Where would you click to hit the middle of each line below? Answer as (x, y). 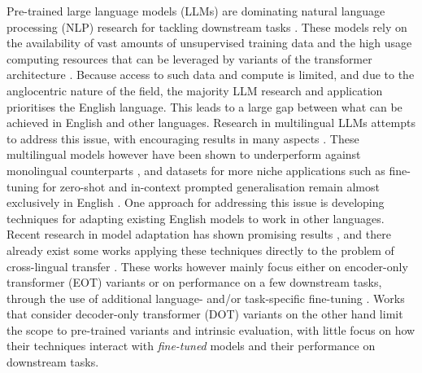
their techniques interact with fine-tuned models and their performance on (191, 346)
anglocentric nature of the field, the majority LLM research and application (195, 90)
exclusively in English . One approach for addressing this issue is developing (196, 202)
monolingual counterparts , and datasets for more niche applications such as (196, 170)
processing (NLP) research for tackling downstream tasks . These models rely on (207, 26)
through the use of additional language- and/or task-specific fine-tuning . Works (206, 298)
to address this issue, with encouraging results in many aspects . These (183, 138)
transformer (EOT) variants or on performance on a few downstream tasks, (194, 282)
